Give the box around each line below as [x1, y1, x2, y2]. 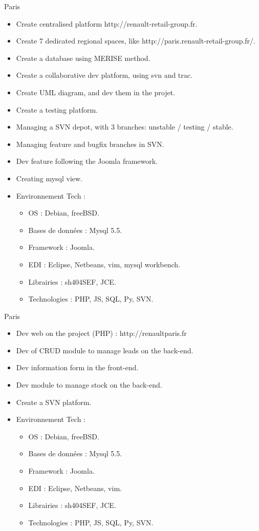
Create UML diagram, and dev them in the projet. [16, 87, 176, 97]
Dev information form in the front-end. [16, 362, 139, 373]
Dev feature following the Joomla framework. [16, 156, 158, 166]
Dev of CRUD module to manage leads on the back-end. [16, 345, 193, 355]
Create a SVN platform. [16, 396, 92, 407]
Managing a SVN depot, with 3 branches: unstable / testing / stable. [16, 121, 233, 132]
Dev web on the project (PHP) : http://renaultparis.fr [16, 328, 187, 338]
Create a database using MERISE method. [16, 52, 150, 63]
